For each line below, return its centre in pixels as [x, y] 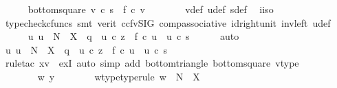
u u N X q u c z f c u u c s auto [133, 36]
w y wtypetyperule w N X [119, 76]
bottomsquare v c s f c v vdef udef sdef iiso [151, 9]
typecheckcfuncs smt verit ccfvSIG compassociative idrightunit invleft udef [168, 22]
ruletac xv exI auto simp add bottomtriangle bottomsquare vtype [152, 63]
